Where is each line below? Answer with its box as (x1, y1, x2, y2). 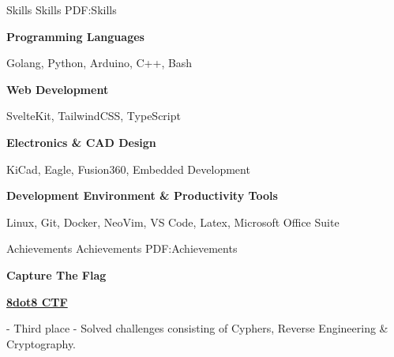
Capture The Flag (6, 266, 107, 283)
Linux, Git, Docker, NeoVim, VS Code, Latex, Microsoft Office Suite (6, 213, 340, 230)
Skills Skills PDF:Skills (6, 2, 117, 17)
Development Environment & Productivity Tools (6, 187, 278, 204)
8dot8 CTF (6, 293, 68, 310)
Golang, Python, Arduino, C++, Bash (6, 54, 193, 71)
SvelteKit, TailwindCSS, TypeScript (6, 107, 181, 124)
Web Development (6, 81, 109, 97)
